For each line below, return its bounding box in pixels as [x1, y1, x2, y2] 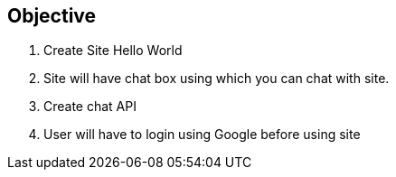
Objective [7, 5, 97, 27]
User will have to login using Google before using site [43, 126, 361, 143]
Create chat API [43, 98, 137, 115]
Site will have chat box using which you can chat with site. [43, 70, 390, 87]
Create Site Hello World [43, 42, 183, 59]
